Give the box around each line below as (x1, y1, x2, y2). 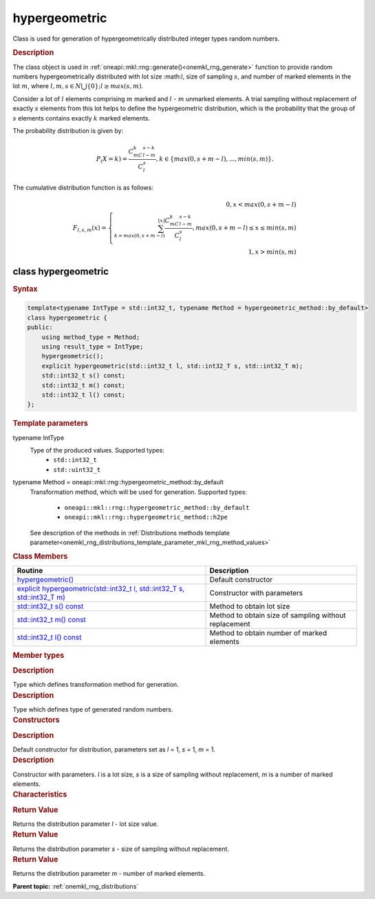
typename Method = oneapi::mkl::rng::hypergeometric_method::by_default (12, 478, 224, 486)
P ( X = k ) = (96, 155, 127, 165)
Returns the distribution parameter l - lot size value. (12, 820, 158, 828)
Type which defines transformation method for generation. (12, 681, 179, 689)
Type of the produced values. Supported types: (30, 446, 164, 455)
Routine (17, 566, 43, 575)
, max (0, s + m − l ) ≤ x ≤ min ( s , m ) (192, 224, 297, 232)
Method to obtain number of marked (209, 628, 327, 637)
